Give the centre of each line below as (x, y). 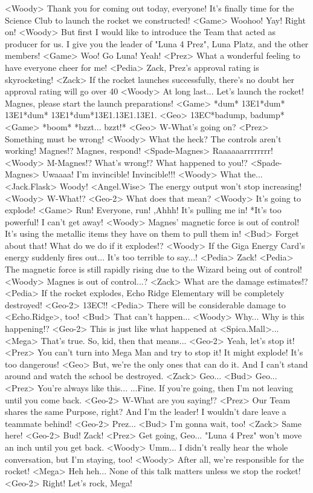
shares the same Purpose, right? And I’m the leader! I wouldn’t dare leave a (146, 412)
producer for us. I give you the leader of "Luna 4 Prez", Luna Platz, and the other (157, 43)
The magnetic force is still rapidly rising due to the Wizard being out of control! (153, 269)
